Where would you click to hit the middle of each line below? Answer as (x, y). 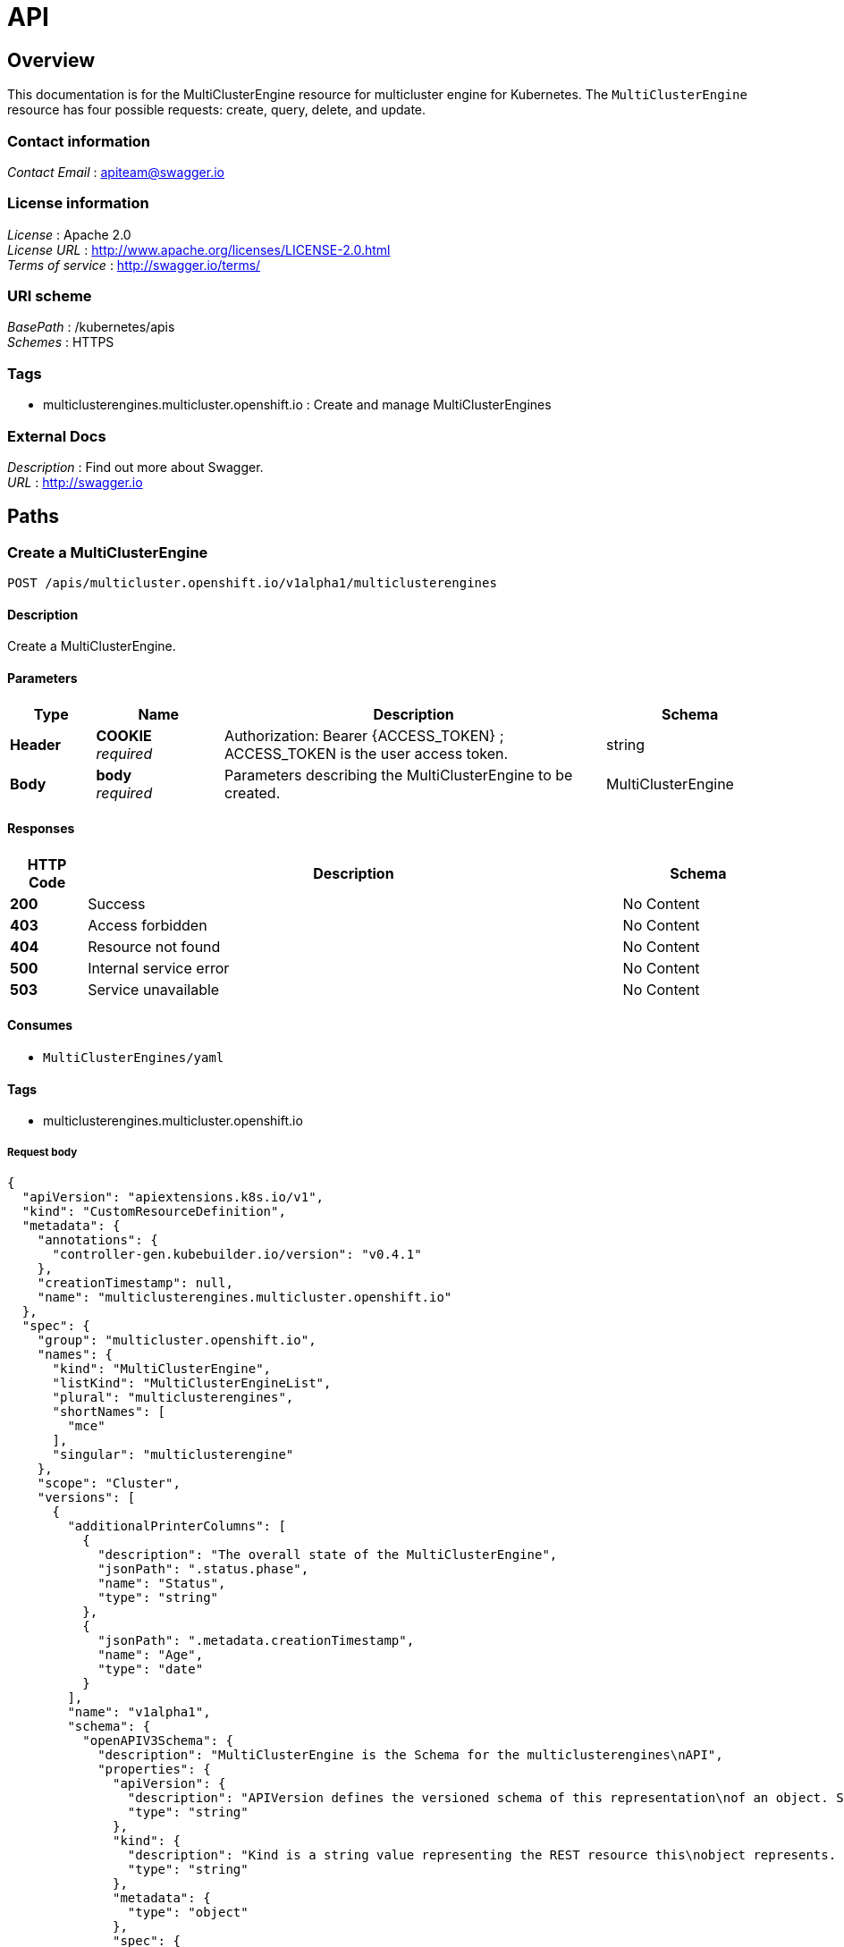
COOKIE (124, 735)
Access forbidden (148, 925)
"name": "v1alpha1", (139, 1712)
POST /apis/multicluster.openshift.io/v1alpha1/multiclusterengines (252, 583)
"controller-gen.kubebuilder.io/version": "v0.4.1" (237, 1255)
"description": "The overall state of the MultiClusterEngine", (328, 1555)
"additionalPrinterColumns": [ (177, 1526)
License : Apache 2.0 (69, 234)
